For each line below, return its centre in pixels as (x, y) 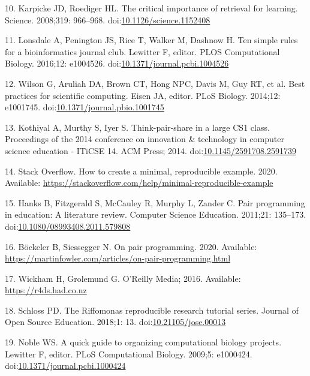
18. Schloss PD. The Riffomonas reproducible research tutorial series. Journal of (152, 310)
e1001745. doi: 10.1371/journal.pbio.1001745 (85, 107)
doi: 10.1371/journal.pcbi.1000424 (65, 366)
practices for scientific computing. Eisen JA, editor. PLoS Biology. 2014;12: (143, 95)
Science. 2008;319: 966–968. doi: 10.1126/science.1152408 (108, 19)
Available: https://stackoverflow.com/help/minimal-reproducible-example (139, 183)
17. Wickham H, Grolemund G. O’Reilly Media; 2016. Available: (123, 278)
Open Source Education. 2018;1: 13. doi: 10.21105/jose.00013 (115, 322)
